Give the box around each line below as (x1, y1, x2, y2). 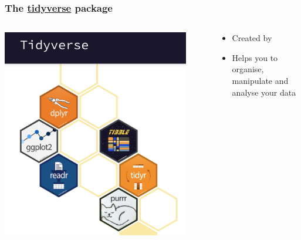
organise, (232, 63, 264, 75)
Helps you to (232, 51, 278, 63)
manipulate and (232, 75, 289, 86)
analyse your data (232, 86, 296, 98)
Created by (232, 32, 272, 44)
